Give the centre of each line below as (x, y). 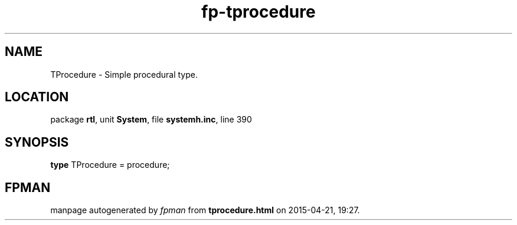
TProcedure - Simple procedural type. (124, 74)
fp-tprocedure (258, 12)
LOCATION (37, 97)
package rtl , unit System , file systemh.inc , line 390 (151, 120)
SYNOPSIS (37, 142)
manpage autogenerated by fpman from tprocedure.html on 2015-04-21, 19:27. (205, 210)
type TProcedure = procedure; (110, 165)
